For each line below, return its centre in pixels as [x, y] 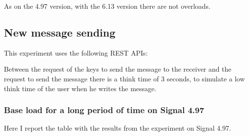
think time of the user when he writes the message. [80, 88]
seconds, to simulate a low [206, 78]
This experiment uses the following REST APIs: [76, 52]
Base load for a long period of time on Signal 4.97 [104, 110]
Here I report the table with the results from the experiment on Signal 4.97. [118, 128]
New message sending [60, 32]
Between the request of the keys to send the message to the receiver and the [118, 69]
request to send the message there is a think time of [82, 78]
